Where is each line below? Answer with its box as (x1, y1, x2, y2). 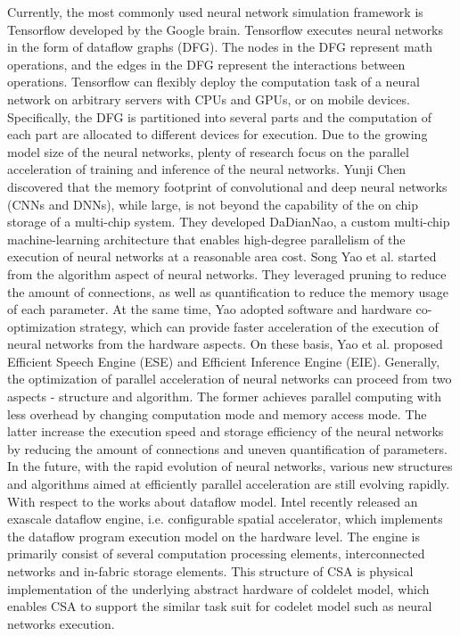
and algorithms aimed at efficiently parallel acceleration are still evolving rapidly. (7, 475, 450, 493)
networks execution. (7, 614, 115, 632)
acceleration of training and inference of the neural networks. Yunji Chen (7, 160, 407, 178)
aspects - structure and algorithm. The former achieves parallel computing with (7, 387, 442, 406)
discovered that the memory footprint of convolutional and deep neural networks (7, 177, 448, 195)
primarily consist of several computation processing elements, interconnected (7, 544, 425, 563)
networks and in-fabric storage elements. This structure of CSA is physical (7, 562, 414, 580)
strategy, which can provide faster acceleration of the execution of (79, 317, 439, 335)
